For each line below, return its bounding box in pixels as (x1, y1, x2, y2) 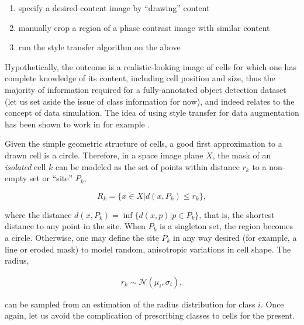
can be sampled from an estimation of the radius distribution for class (5, 298, 255, 310)
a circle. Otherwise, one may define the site (5, 231, 159, 243)
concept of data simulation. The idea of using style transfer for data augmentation (5, 106, 299, 119)
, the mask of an (212, 148, 271, 161)
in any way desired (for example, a (173, 231, 297, 243)
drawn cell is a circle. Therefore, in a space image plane (5, 148, 203, 161)
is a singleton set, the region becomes (160, 220, 293, 232)
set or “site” (29, 172, 73, 184)
